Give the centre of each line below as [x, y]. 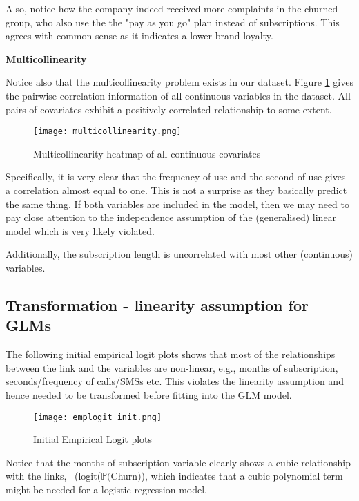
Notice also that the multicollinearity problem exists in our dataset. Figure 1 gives [179, 82]
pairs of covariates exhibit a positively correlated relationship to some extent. [169, 109]
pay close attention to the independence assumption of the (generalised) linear [171, 217]
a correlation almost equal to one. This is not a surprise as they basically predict [176, 190]
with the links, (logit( [54, 476]
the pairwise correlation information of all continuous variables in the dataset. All [178, 95]
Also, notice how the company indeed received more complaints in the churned [172, 8]
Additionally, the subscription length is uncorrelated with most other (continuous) [179, 254]
